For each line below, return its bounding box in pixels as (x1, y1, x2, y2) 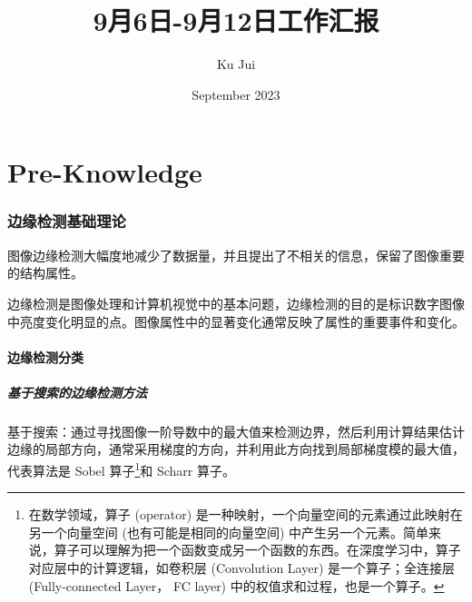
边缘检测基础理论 (7, 210, 126, 232)
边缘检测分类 (7, 347, 84, 366)
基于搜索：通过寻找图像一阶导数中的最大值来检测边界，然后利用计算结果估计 (7, 421, 465, 440)
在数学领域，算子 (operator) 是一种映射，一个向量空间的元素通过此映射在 (28, 505, 463, 524)
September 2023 (192, 84, 280, 104)
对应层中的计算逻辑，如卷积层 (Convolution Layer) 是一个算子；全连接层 (28, 558, 456, 577)
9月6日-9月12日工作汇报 (93, 2, 379, 39)
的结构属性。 (7, 263, 84, 282)
